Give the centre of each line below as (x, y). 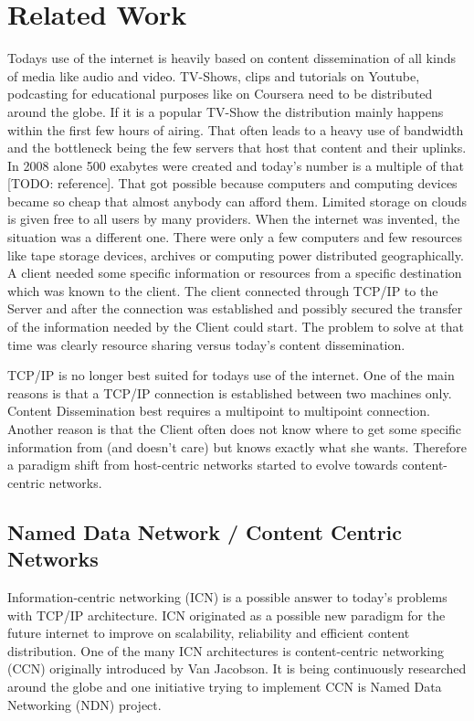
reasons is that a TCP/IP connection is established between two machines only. (230, 392)
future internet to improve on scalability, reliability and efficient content (209, 633)
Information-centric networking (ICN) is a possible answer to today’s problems (227, 596)
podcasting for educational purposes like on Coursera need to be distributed (220, 94)
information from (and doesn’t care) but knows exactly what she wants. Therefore (237, 446)
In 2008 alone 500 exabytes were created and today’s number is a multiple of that (236, 165)
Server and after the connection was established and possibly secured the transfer (235, 308)
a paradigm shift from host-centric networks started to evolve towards (203, 465)
